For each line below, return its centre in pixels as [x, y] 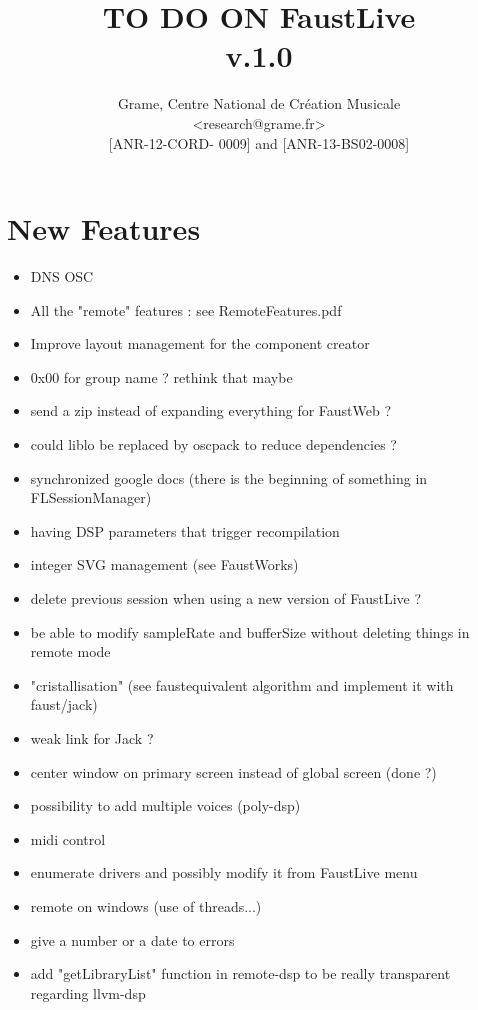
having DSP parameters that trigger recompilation [185, 530]
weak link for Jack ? [92, 737]
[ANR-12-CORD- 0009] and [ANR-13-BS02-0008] [259, 142]
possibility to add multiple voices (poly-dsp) [165, 805]
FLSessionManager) [91, 497]
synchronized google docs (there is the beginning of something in [229, 477]
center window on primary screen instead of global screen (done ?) [233, 771]
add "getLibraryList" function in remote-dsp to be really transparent [240, 973]
